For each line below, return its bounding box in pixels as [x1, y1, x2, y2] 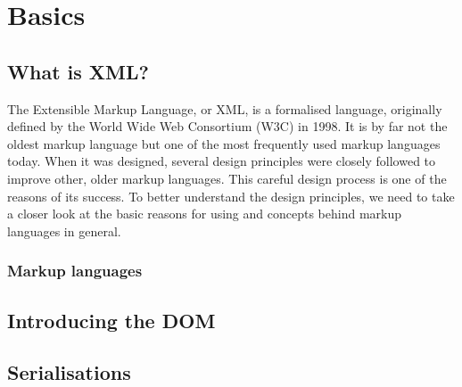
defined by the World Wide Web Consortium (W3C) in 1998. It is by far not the [7, 117, 448, 136]
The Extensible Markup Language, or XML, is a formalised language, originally [7, 99, 442, 118]
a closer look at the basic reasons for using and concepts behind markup [7, 204, 402, 223]
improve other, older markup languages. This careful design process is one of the [7, 169, 447, 187]
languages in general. [7, 221, 121, 240]
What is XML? [7, 57, 149, 85]
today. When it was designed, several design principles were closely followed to [7, 152, 436, 170]
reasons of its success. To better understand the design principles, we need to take [7, 186, 455, 205]
